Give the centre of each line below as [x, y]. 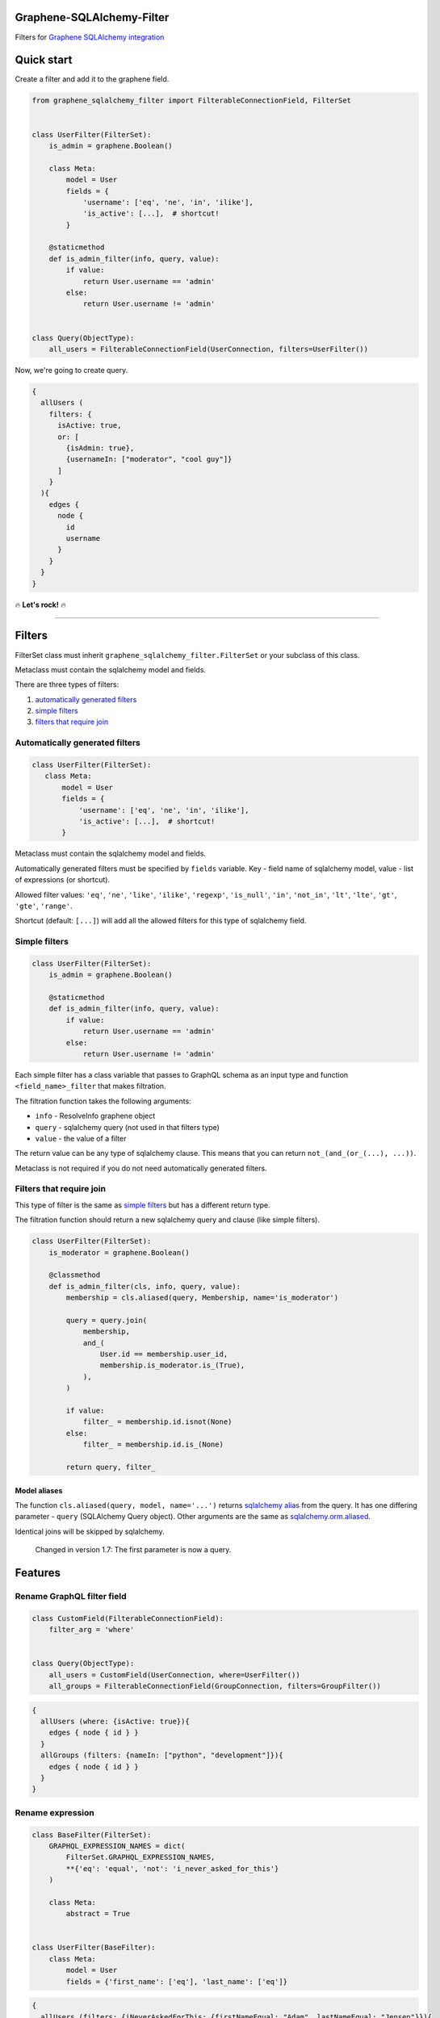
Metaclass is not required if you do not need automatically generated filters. [141, 1168]
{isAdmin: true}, [100, 448]
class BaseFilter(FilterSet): [92, 1835]
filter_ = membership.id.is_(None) [153, 1444]
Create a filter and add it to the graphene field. [92, 79]
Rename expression [54, 1812]
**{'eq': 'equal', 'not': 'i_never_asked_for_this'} [172, 1868]
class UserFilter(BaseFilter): [94, 1948]
